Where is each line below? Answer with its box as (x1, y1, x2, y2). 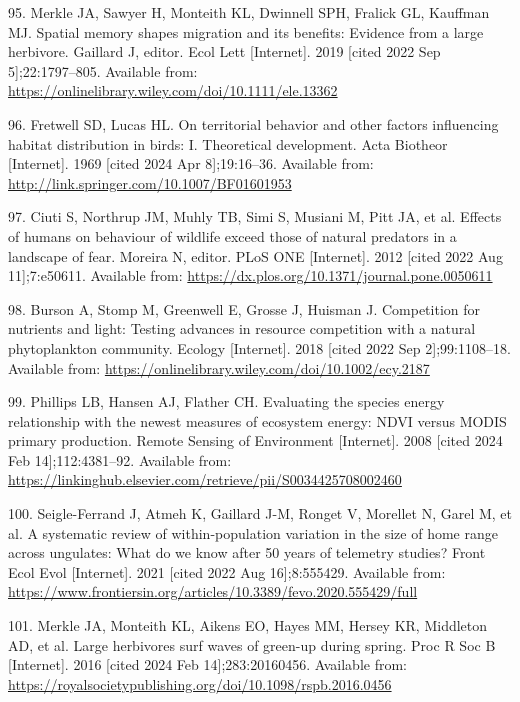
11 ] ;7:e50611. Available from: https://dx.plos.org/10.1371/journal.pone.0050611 (8, 265, 493, 286)
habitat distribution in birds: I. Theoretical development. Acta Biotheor (8, 133, 448, 154)
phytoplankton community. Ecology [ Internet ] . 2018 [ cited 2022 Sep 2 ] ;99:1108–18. (8, 337, 511, 358)
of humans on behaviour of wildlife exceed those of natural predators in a (8, 225, 457, 246)
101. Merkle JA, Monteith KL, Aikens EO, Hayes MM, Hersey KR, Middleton (8, 615, 488, 636)
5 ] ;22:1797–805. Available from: (8, 60, 198, 81)
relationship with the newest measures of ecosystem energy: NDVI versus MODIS (8, 410, 507, 431)
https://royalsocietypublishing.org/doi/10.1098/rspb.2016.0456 (8, 673, 392, 694)
